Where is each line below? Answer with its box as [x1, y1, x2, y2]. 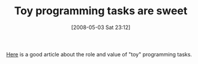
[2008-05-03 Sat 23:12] [71, 24, 131, 31]
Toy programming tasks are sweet [14, 4, 188, 18]
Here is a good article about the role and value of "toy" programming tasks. [6, 50, 192, 57]
